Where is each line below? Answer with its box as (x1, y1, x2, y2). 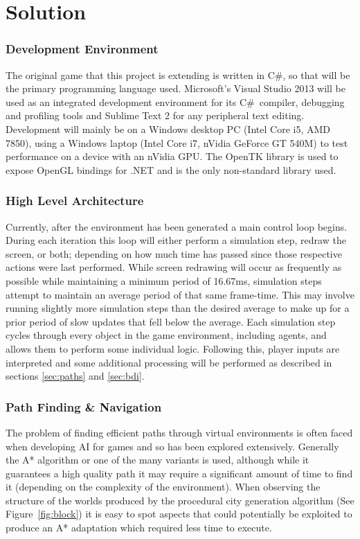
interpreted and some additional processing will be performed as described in (6, 355, 332, 369)
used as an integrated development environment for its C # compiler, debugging (6, 94, 345, 109)
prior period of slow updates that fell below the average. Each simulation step (6, 314, 336, 328)
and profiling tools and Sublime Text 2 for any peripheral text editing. (6, 108, 305, 123)
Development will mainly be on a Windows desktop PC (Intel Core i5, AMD (6, 121, 330, 136)
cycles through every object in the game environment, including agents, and (6, 328, 327, 342)
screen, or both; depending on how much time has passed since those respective (6, 246, 342, 260)
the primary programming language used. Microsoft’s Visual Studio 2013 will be (6, 81, 345, 96)
